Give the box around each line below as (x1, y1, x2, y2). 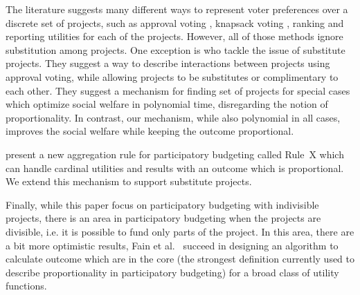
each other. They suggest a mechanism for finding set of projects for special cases (6, 83, 350, 97)
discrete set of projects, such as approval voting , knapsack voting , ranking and (6, 15, 344, 30)
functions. (6, 278, 47, 293)
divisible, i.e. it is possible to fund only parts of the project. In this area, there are (6, 224, 354, 238)
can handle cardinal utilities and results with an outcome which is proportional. (6, 160, 344, 175)
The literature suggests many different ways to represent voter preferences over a (6, 2, 348, 16)
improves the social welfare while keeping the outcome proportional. (6, 124, 294, 138)
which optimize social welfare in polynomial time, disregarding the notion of (6, 97, 328, 111)
